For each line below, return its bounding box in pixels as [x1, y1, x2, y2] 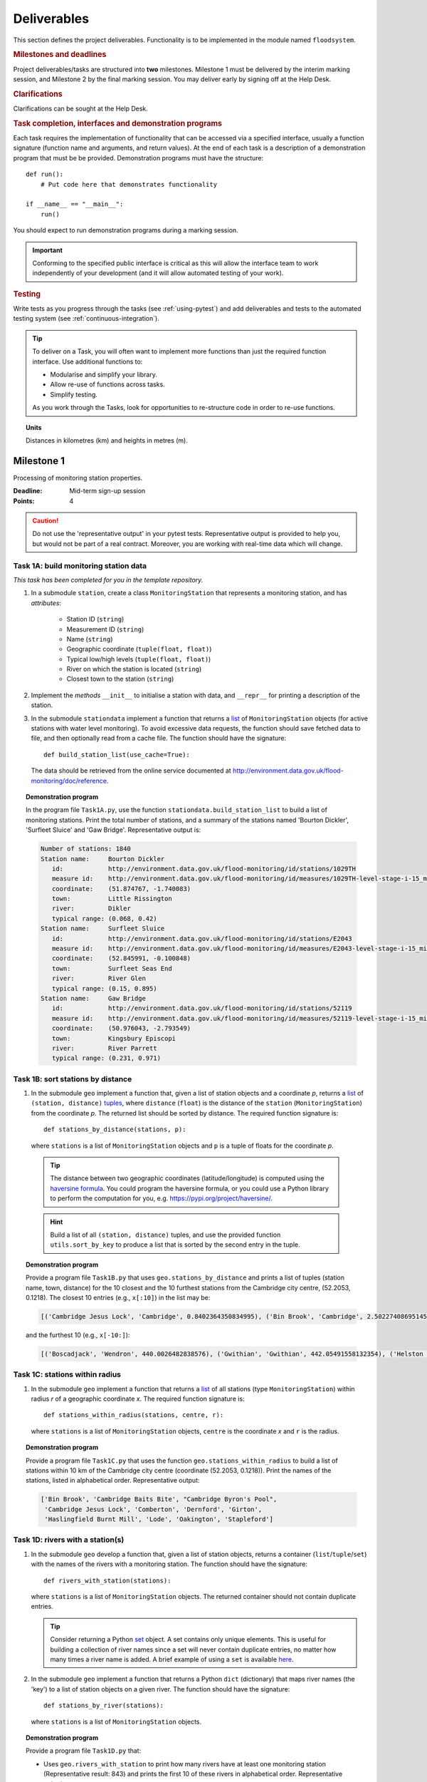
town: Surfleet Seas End [51, 964, 172, 972]
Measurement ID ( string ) [66, 624, 144, 634]
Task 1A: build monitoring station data [13, 560, 147, 570]
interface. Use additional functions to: [32, 357, 143, 366]
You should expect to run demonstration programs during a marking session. [13, 226, 238, 235]
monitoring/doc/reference [31, 776, 107, 785]
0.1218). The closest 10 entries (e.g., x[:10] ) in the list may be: [26, 1293, 211, 1302]
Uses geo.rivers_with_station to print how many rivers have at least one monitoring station [43, 1759, 327, 1768]
